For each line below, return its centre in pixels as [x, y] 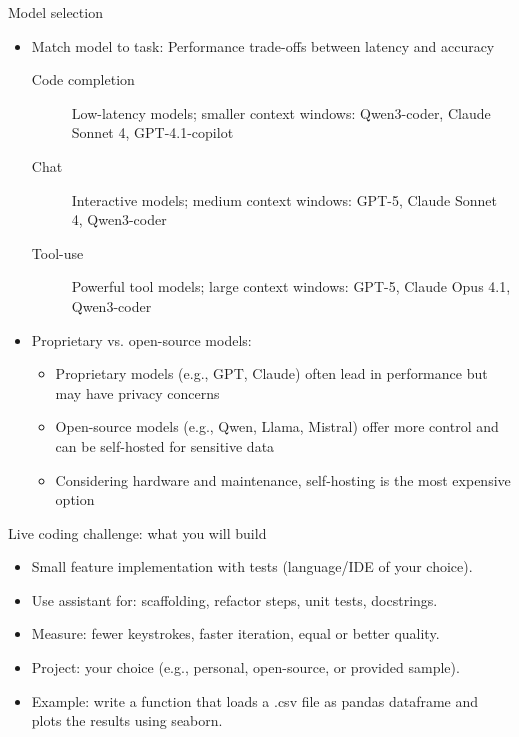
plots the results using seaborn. [127, 720]
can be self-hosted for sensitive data [165, 445]
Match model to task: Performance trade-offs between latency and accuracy [263, 45]
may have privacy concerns [137, 392]
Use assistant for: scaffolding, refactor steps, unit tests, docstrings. [234, 599]
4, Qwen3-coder [119, 219]
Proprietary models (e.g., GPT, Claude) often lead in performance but [271, 373]
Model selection [55, 12]
